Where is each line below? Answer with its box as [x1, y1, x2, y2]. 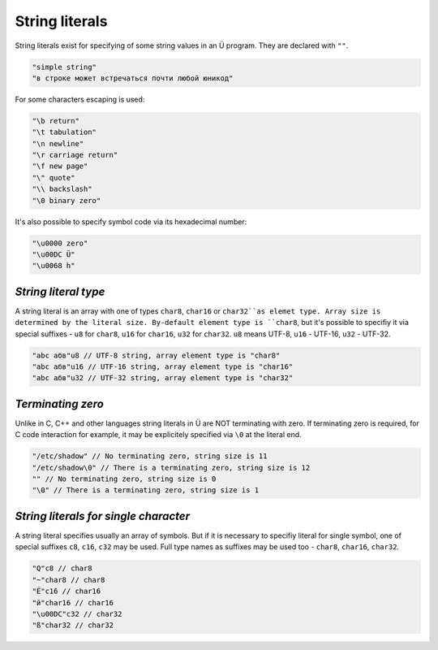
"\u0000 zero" [32, 238, 88, 248]
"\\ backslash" [32, 184, 92, 194]
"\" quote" [32, 173, 75, 182]
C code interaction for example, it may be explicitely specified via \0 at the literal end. [15, 430, 302, 440]
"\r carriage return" [32, 150, 118, 160]
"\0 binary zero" [32, 196, 101, 205]
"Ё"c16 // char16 [32, 587, 101, 596]
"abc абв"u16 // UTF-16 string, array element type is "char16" [32, 362, 294, 371]
